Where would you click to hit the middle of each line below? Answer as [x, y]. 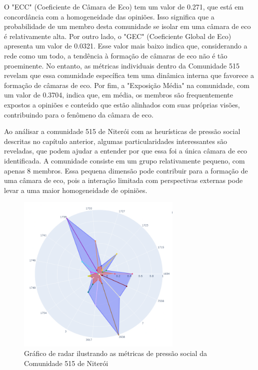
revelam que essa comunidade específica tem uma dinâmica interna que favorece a [129, 75]
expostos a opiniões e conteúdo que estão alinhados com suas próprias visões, [122, 104]
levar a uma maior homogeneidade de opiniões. [76, 190]
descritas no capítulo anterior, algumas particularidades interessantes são [116, 141]
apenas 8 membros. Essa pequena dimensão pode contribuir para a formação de [126, 170]
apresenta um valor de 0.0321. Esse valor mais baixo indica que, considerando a [126, 46]
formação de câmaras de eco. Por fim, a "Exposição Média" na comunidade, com [127, 85]
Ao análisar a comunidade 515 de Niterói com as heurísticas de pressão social [122, 131]
